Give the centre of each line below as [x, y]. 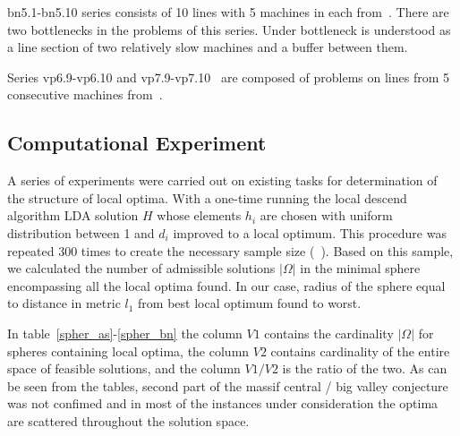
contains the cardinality [329, 333]
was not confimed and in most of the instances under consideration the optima [223, 403]
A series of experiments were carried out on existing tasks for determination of [222, 180]
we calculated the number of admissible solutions [141, 268]
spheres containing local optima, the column [128, 351]
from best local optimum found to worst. [250, 303]
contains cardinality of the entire [360, 351]
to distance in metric [64, 303]
